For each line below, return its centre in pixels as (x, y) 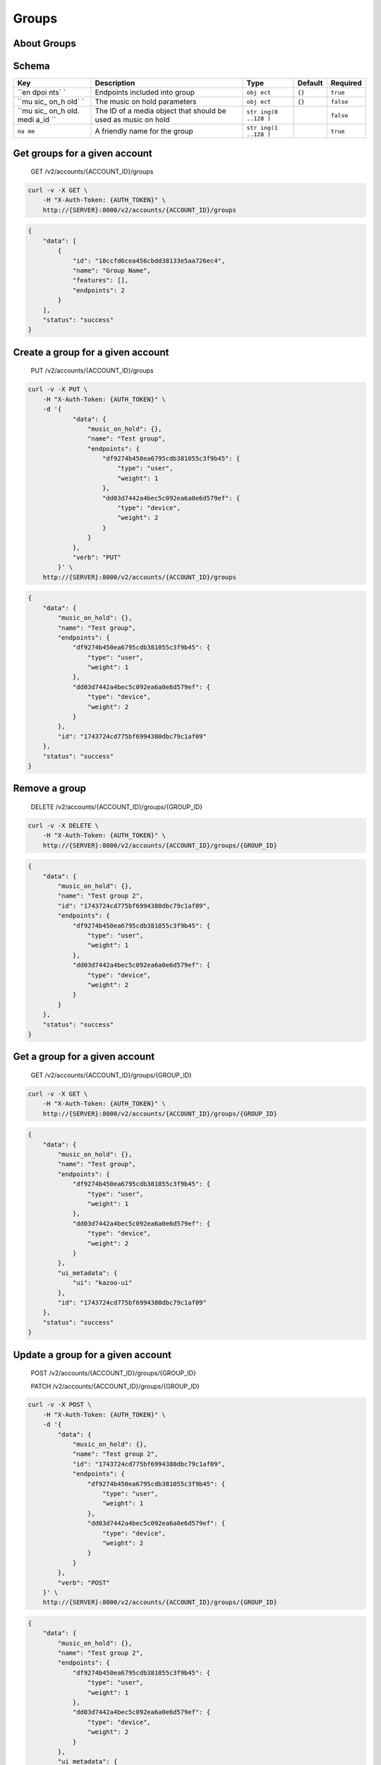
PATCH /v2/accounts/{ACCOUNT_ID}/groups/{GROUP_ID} (115, 1386)
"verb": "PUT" (97, 557)
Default (310, 83)
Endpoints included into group (145, 92)
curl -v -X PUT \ (58, 389)
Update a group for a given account (92, 1354)
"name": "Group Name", (111, 271)
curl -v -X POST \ (60, 1405)
